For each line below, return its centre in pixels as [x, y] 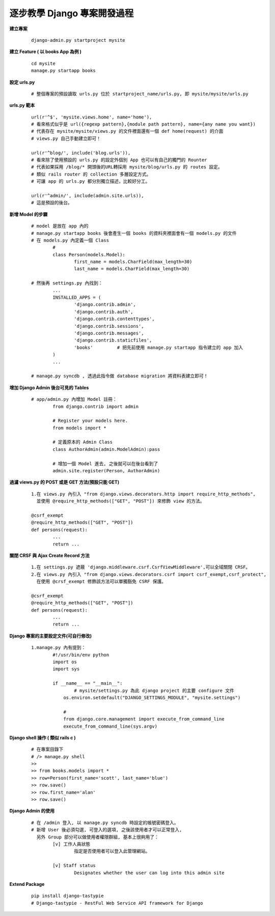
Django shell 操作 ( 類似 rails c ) [43, 737]
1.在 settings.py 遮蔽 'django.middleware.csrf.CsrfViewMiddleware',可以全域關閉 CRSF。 [141, 567]
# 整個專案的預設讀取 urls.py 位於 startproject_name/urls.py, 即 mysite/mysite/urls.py [140, 94]
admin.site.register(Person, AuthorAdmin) [106, 471]
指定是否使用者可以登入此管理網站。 [112, 851]
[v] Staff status [74, 866]
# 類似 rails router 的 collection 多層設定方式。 [91, 174]
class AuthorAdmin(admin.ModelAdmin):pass [106, 449]
